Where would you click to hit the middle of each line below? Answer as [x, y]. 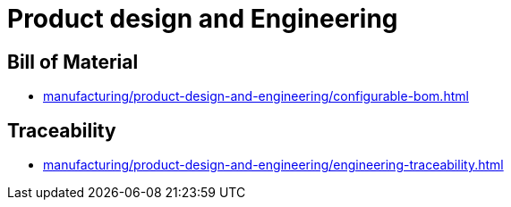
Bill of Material [73, 62]
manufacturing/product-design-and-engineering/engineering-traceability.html [273, 165]
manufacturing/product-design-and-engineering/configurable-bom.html [256, 96]
